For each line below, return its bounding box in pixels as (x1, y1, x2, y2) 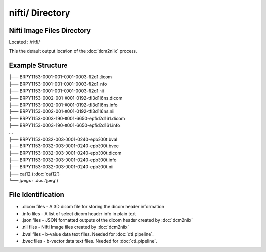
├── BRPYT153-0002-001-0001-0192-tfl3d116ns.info (9, 102, 118, 108)
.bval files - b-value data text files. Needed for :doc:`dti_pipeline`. (21, 231, 154, 237)
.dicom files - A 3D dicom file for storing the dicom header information (21, 204, 165, 210)
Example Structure (9, 61, 68, 70)
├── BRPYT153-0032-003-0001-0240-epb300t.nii (9, 164, 114, 170)
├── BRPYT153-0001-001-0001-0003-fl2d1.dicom (9, 74, 112, 80)
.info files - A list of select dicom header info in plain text (21, 210, 136, 216)
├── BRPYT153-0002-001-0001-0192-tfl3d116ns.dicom (9, 95, 123, 101)
